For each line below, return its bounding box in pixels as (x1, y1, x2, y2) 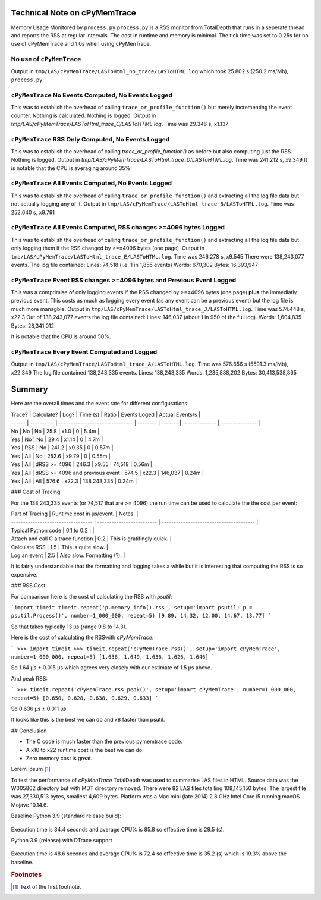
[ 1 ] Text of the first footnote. (12, 883, 81, 890)
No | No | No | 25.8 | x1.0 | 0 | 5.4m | (11, 427, 100, 435)
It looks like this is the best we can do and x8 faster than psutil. (11, 716, 165, 723)
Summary (11, 384, 48, 395)
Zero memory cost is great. (26, 754, 93, 761)
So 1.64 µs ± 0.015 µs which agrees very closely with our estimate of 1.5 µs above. (11, 664, 212, 671)
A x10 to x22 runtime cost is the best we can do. (26, 746, 144, 753)
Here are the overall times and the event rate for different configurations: (11, 400, 190, 407)
